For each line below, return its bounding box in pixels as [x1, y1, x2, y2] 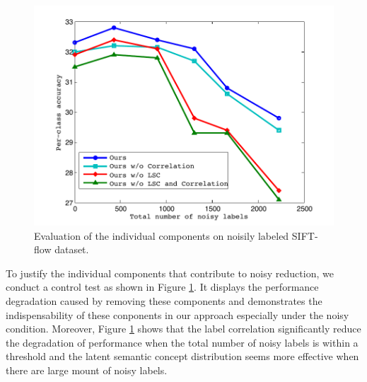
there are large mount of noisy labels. [6, 362, 168, 377]
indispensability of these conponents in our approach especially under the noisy [6, 307, 349, 322]
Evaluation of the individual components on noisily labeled [34, 228, 289, 243]
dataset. [54, 242, 89, 257]
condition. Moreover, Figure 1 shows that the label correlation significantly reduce [6, 321, 361, 336]
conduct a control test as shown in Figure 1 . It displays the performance [6, 279, 319, 294]
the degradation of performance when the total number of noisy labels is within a [6, 335, 359, 349]
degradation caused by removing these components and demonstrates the [6, 294, 322, 308]
